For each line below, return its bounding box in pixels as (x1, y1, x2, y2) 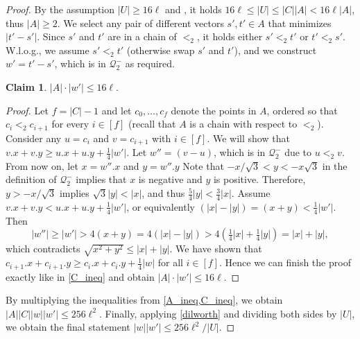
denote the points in (171, 103, 257, 117)
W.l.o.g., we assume (6, 42, 89, 57)
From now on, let (6, 158, 78, 173)
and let (101, 103, 132, 117)
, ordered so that (266, 103, 338, 117)
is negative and (138, 172, 203, 186)
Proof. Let (6, 103, 49, 117)
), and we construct (234, 42, 317, 57)
